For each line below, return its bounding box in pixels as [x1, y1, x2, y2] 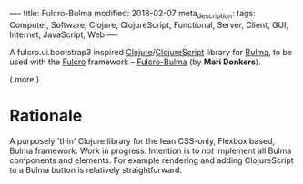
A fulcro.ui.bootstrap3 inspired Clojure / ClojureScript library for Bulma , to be [9, 46, 293, 57]
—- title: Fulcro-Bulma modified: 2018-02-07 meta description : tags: [9, 8, 257, 21]
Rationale [9, 105, 83, 126]
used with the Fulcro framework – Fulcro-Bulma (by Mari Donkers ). [9, 56, 261, 67]
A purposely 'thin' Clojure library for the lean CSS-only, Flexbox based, [9, 135, 276, 146]
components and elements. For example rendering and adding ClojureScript [9, 154, 294, 166]
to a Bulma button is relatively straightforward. [9, 164, 183, 175]
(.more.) [9, 73, 40, 84]
